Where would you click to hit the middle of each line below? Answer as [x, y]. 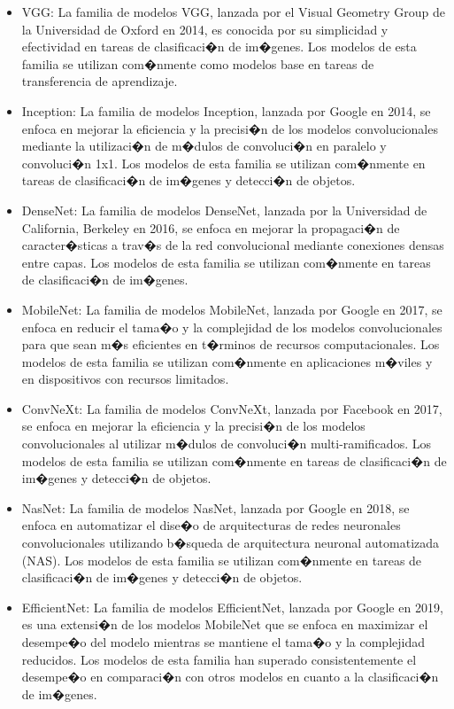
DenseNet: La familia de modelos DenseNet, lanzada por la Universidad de [224, 210]
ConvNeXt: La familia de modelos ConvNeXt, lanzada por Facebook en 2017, [232, 408]
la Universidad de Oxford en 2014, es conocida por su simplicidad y [205, 29]
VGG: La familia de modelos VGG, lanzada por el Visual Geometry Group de [234, 12]
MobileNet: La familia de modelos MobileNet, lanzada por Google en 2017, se [232, 309]
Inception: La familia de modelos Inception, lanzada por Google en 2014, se [226, 110]
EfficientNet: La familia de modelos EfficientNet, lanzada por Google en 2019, [232, 607]
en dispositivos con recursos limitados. [125, 379]
